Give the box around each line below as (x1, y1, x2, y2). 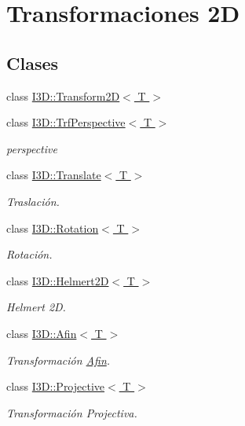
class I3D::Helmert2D (6, 272, 109, 288)
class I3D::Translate (6, 167, 101, 183)
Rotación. (6, 246, 53, 263)
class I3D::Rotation (6, 219, 99, 236)
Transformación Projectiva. (6, 404, 137, 420)
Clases (6, 50, 59, 75)
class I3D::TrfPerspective (6, 114, 126, 130)
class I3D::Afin (6, 325, 77, 341)
